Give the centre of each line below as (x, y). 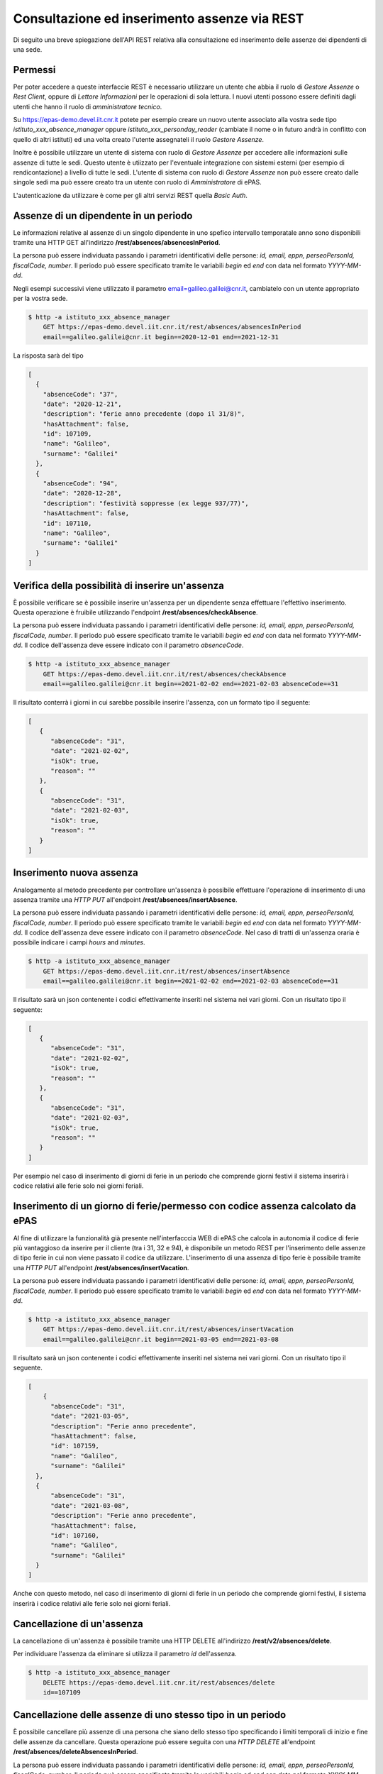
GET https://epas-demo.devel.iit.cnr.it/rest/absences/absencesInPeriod (172, 327)
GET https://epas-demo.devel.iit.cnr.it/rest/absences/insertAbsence (166, 971)
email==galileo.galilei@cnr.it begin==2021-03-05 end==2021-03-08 (161, 1339)
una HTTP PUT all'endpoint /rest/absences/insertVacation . (101, 1267)
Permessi (34, 70)
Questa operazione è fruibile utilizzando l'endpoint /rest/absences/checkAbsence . (135, 612)
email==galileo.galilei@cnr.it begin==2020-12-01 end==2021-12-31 (161, 337)
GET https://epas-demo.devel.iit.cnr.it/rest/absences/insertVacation (168, 1329)
